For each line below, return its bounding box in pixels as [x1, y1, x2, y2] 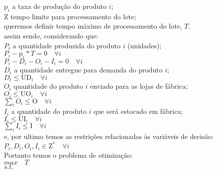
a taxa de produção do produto [12, 1, 107, 11]
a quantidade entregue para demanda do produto [14, 65, 163, 75]
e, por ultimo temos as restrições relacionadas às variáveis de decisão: [4, 131, 214, 141]
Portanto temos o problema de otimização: [4, 149, 133, 160]
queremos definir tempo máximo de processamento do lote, [4, 21, 182, 31]
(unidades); [127, 40, 162, 50]
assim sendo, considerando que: [4, 30, 98, 40]
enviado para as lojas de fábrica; [90, 81, 188, 91]
